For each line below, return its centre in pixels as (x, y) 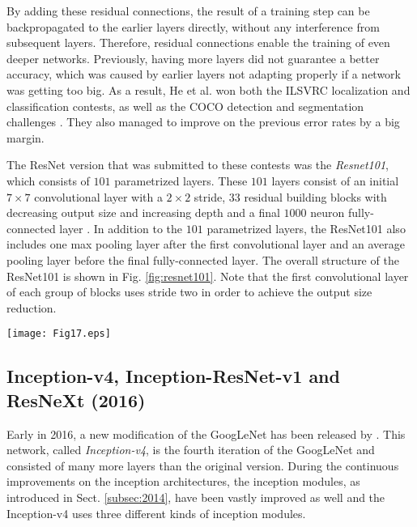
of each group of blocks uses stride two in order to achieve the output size (189, 292)
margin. (26, 137)
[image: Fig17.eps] (59, 334)
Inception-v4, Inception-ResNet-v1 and (173, 376)
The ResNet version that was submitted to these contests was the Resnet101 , (198, 165)
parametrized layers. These (181, 180)
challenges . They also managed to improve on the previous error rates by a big (203, 122)
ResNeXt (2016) (76, 399)
